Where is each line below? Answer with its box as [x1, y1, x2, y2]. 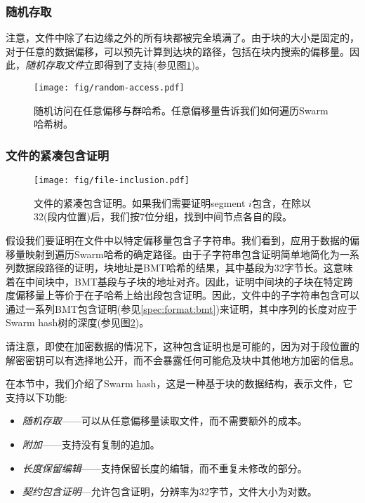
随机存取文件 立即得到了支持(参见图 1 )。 [25, 58, 205, 72]
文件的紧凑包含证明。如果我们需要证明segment [34, 195, 246, 210]
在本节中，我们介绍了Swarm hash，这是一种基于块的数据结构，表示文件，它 [6, 376, 353, 391]
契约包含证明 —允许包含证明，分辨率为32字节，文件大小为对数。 [22, 484, 317, 499]
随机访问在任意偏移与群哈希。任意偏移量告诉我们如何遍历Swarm [34, 102, 328, 117]
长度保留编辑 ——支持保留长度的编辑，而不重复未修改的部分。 [22, 460, 307, 475]
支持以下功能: [6, 389, 67, 404]
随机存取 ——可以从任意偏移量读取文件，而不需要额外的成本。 [22, 413, 307, 428]
